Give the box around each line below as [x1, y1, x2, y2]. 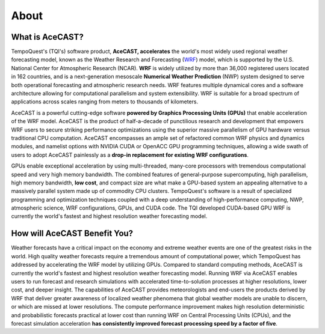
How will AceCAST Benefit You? [11, 228, 134, 238]
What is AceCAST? [11, 32, 84, 42]
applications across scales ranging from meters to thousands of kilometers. [11, 98, 199, 105]
